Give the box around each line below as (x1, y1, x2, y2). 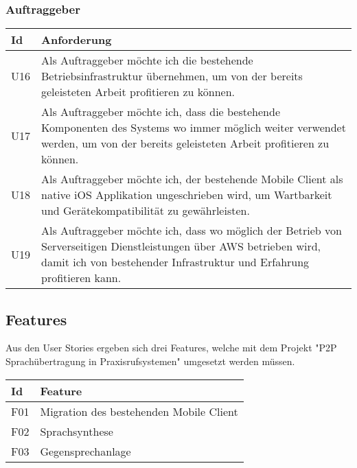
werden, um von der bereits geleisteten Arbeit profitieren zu (41, 135, 330, 152)
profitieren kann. (41, 270, 122, 286)
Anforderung (41, 32, 112, 48)
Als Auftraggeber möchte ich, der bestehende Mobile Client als (41, 171, 343, 187)
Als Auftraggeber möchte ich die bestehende (41, 52, 253, 69)
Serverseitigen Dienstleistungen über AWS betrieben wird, (41, 238, 321, 255)
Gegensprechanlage (40, 443, 131, 459)
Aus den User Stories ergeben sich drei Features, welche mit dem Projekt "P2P (5, 340, 337, 355)
